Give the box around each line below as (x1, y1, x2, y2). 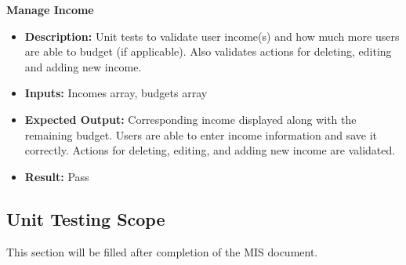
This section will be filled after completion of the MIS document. (6, 243, 318, 260)
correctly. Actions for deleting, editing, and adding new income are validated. (24, 142, 396, 158)
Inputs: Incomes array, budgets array (24, 85, 208, 101)
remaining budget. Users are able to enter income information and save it (24, 126, 377, 143)
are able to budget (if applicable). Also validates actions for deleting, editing (24, 43, 392, 60)
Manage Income (6, 2, 94, 17)
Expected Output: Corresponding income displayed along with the (24, 111, 357, 127)
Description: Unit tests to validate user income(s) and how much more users (24, 27, 400, 44)
